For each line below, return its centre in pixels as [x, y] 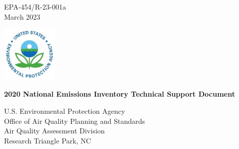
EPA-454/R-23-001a [35, 7]
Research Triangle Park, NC [48, 140]
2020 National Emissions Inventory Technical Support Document [120, 94]
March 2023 [22, 16]
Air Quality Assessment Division [55, 131]
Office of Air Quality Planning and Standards [75, 121]
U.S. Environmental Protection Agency [65, 110]
